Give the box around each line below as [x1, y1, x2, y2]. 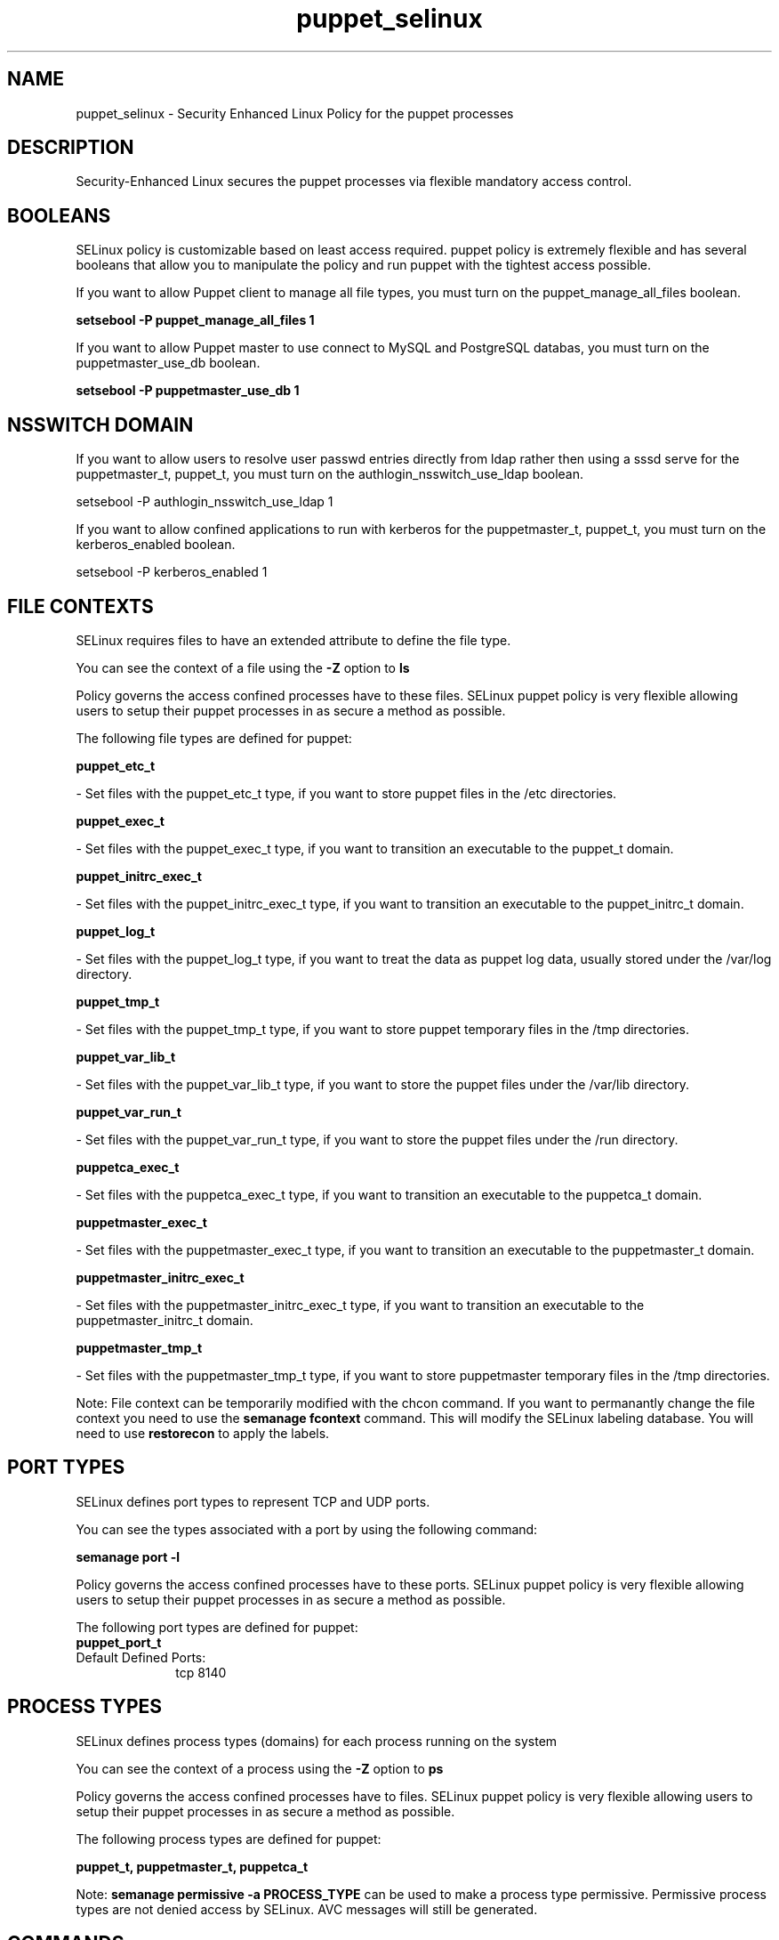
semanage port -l [76, 1548, 180, 1564]
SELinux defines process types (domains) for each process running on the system [76, 1733, 558, 1749]
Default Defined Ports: [76, 1649, 206, 1665]
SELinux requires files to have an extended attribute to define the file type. [76, 632, 511, 648]
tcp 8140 [175, 1664, 227, 1680]
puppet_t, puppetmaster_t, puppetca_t [76, 1858, 309, 1874]
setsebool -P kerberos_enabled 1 [76, 564, 268, 580]
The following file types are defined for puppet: [76, 730, 352, 746]
